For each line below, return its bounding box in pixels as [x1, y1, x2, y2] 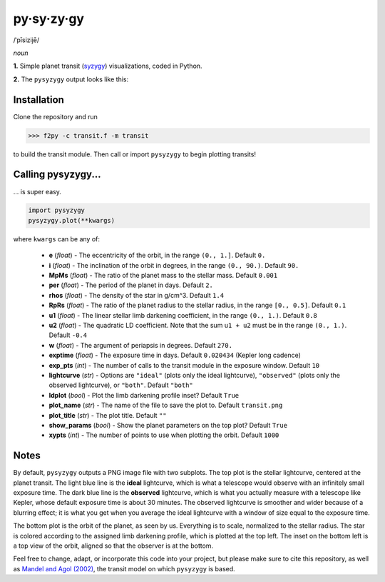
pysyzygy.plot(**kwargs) [28, 216, 115, 224]
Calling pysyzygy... [13, 169, 101, 181]
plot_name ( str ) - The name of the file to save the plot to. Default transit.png [48, 401, 283, 410]
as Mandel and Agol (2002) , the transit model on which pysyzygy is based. [13, 564, 235, 573]
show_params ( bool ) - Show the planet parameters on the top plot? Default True [48, 421, 288, 429]
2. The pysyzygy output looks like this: [13, 75, 128, 84]
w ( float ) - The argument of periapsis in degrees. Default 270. [48, 341, 233, 349]
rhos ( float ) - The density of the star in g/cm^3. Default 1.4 [48, 291, 225, 299]
